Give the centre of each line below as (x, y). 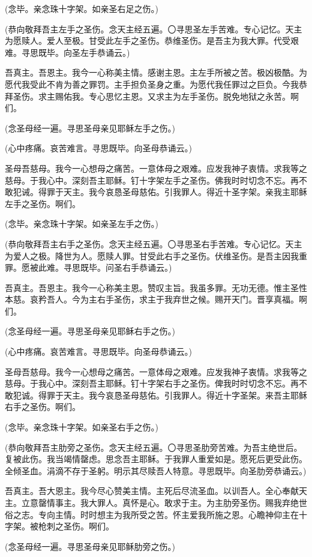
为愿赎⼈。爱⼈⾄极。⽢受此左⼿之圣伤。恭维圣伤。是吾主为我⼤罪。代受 (148, 41)
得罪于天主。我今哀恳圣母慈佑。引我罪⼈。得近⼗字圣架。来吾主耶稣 (172, 395)
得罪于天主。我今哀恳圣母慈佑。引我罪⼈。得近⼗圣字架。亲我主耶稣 (172, 192)
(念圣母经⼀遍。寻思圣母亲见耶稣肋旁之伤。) (90, 546)
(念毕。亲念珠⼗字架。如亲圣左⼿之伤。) (82, 224)
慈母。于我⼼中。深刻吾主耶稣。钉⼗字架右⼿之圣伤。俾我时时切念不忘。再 (152, 383)
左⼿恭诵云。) (105, 52)
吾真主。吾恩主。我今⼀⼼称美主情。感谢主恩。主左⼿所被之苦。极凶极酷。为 (156, 72)
